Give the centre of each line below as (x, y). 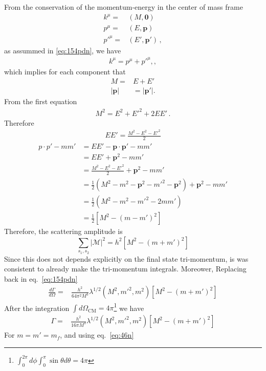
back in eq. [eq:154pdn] (41, 278)
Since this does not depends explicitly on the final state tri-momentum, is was (126, 258)
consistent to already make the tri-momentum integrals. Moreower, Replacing (125, 269)
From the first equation (41, 101)
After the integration (37, 308)
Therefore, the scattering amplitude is (63, 231)
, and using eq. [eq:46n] (97, 335)
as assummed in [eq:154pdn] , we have (63, 50)
